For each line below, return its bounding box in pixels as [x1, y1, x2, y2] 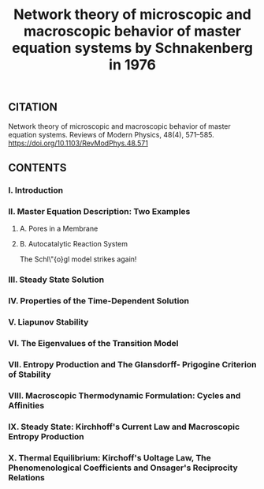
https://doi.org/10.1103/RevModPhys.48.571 [8, 138, 148, 148]
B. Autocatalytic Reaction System [19, 239, 128, 249]
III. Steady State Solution [8, 274, 105, 285]
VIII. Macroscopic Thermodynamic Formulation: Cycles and [8, 389, 241, 401]
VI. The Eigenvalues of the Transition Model [8, 337, 179, 348]
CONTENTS [8, 161, 67, 175]
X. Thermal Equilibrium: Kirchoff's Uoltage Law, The [8, 452, 211, 463]
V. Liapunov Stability [8, 316, 89, 327]
